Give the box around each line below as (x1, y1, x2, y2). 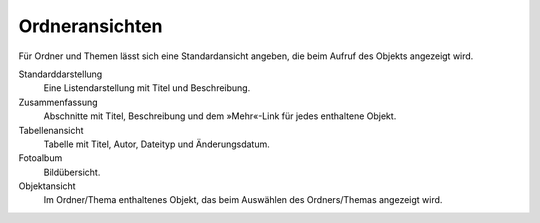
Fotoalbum (18, 152, 63, 164)
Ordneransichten (18, 15, 164, 37)
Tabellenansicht (18, 124, 84, 136)
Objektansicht (18, 180, 76, 192)
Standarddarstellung (18, 68, 103, 80)
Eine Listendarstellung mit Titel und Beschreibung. (43, 82, 251, 94)
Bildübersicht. (43, 166, 101, 178)
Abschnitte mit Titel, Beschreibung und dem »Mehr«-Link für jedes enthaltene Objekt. (43, 110, 397, 122)
